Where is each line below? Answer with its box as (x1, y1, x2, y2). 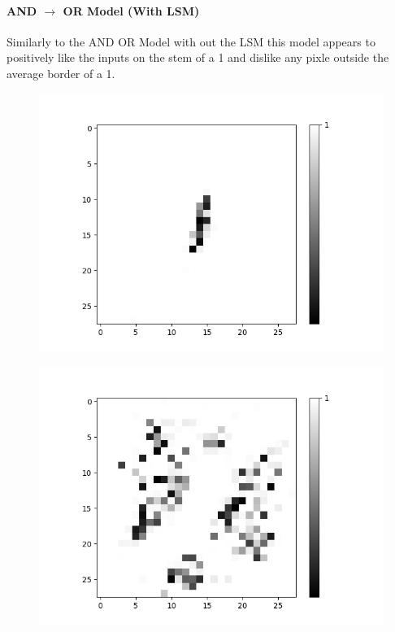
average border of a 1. (7, 64, 115, 81)
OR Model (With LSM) (63, 2, 200, 19)
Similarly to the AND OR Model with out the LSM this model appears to (7, 33, 375, 50)
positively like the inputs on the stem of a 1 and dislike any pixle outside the (7, 49, 389, 66)
